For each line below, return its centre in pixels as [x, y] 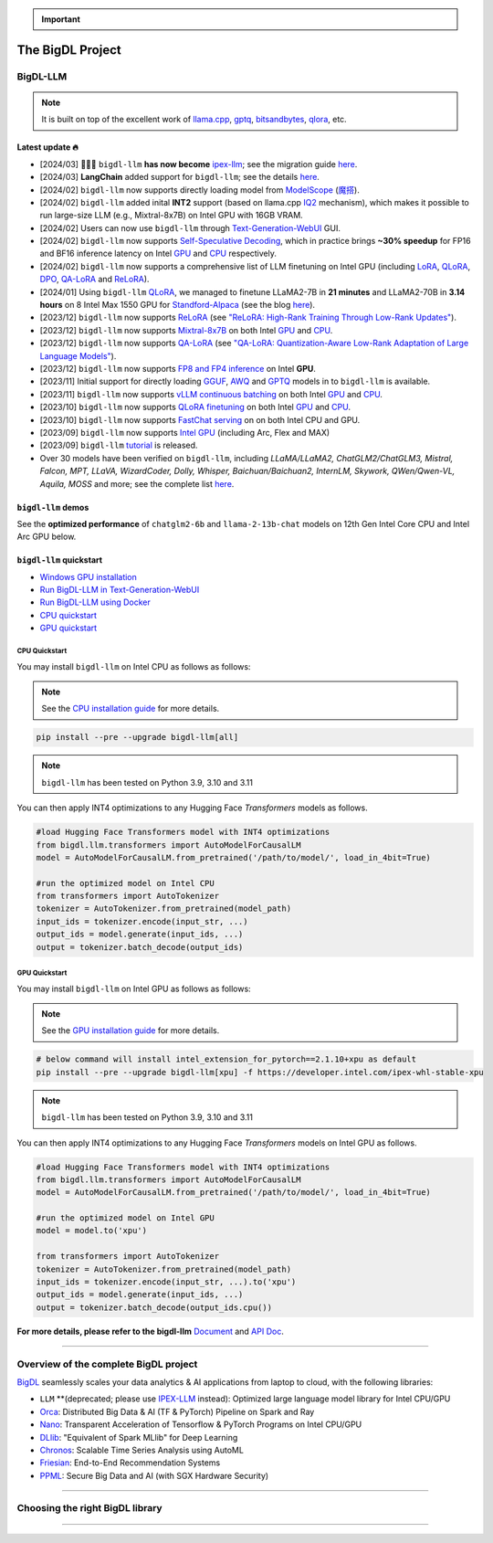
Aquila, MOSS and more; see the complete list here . [137, 483]
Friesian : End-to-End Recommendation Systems [130, 1463]
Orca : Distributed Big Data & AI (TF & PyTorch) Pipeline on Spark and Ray [177, 1411]
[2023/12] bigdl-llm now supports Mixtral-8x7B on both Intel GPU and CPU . [186, 330]
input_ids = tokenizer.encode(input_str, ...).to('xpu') [166, 1282]
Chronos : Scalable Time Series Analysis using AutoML [142, 1450]
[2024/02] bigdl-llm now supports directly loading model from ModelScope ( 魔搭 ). [199, 190]
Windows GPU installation [88, 576]
